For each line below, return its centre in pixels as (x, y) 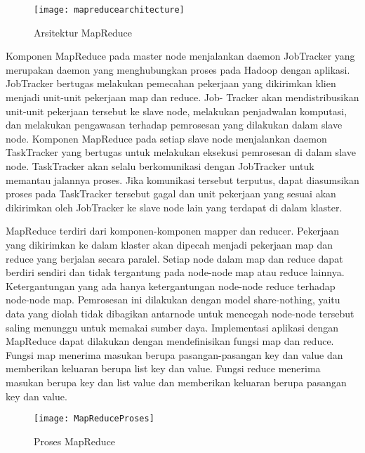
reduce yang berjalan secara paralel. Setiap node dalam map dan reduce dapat (174, 258)
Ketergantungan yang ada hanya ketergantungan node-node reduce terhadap (171, 285)
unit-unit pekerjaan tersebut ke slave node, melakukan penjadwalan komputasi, (177, 111)
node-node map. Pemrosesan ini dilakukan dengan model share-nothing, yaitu (173, 300)
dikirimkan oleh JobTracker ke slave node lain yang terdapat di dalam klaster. (174, 207)
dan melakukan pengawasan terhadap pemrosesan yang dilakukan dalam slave (174, 125)
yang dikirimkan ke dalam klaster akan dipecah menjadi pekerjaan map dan (170, 244)
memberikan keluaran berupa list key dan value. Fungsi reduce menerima (163, 368)
